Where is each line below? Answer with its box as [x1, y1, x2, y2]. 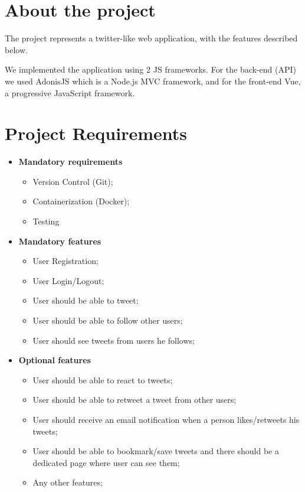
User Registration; [32, 255, 99, 267]
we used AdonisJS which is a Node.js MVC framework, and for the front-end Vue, [5, 74, 301, 87]
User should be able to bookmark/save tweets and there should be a [32, 445, 279, 457]
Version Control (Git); [32, 175, 113, 187]
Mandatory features [18, 234, 101, 247]
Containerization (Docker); [32, 195, 130, 207]
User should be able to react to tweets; [32, 373, 173, 386]
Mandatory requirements [18, 155, 123, 168]
